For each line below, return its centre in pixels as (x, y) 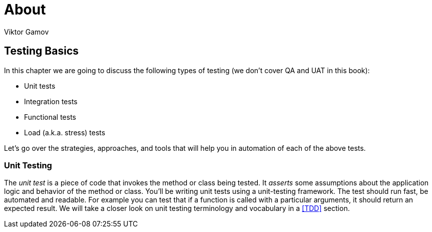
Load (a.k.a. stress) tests (65, 132)
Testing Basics (41, 51)
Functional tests (50, 117)
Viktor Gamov (27, 32)
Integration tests (51, 101)
